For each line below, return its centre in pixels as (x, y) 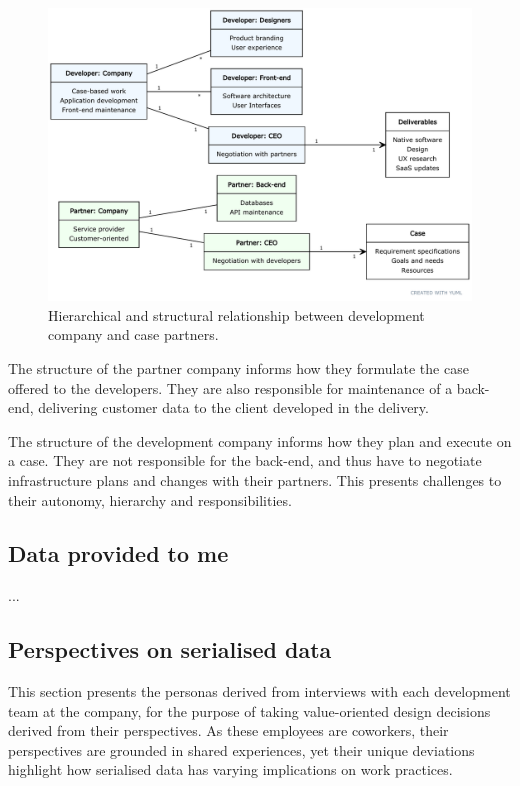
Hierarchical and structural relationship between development (236, 314)
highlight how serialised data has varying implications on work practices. (230, 769)
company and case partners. (133, 334)
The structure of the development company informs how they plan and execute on (260, 440)
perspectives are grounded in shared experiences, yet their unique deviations (241, 749)
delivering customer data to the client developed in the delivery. (233, 407)
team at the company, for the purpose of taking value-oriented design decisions (249, 710)
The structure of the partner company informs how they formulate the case (238, 367)
